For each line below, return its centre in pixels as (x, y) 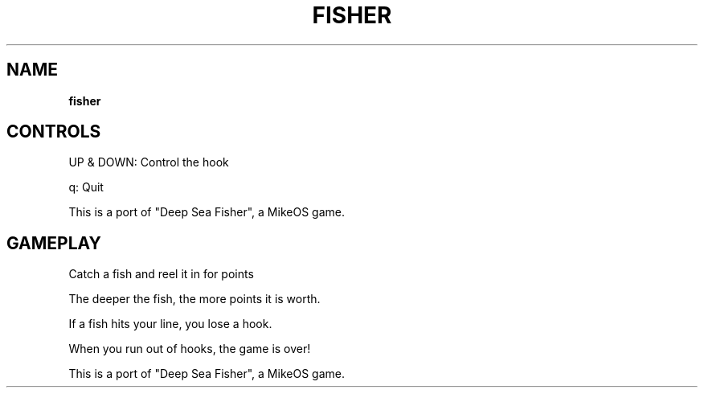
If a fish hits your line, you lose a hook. (170, 324)
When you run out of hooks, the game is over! (190, 349)
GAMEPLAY (54, 243)
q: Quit (86, 187)
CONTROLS (54, 132)
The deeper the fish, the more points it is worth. (194, 299)
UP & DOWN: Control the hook (149, 162)
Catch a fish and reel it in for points (161, 274)
